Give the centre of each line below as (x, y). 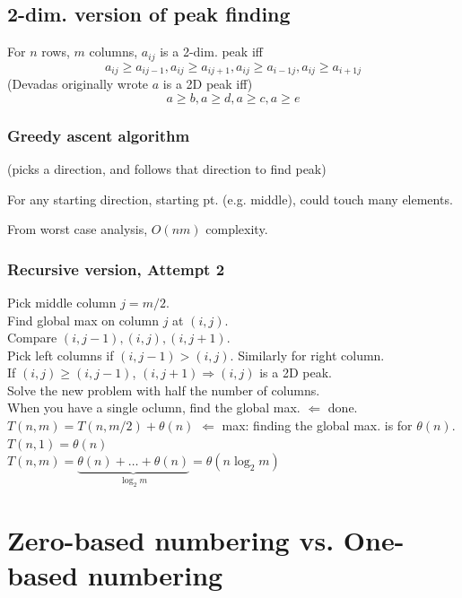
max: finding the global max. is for (317, 425)
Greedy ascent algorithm (99, 135)
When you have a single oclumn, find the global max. (154, 407)
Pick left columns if (61, 355)
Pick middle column (62, 302)
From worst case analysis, (78, 229)
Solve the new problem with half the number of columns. (164, 390)
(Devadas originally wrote (78, 84)
